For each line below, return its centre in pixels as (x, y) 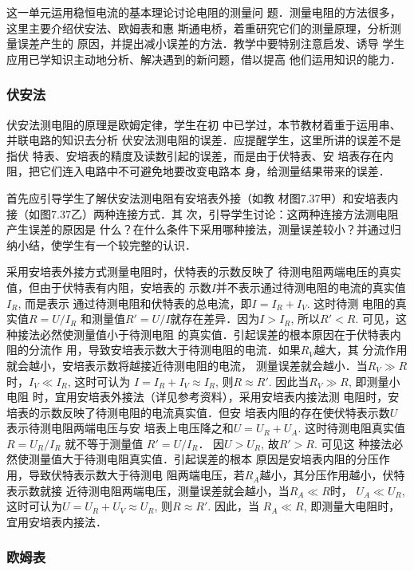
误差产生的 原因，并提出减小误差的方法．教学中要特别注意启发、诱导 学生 (211, 43)
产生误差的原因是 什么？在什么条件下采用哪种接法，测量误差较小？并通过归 (204, 229)
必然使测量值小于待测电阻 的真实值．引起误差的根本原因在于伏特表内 (220, 334)
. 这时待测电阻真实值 (352, 428)
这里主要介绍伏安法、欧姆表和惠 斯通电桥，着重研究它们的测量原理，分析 (198, 28)
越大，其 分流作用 (361, 350)
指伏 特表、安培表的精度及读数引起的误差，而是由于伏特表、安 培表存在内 (200, 155)
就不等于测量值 (104, 443)
